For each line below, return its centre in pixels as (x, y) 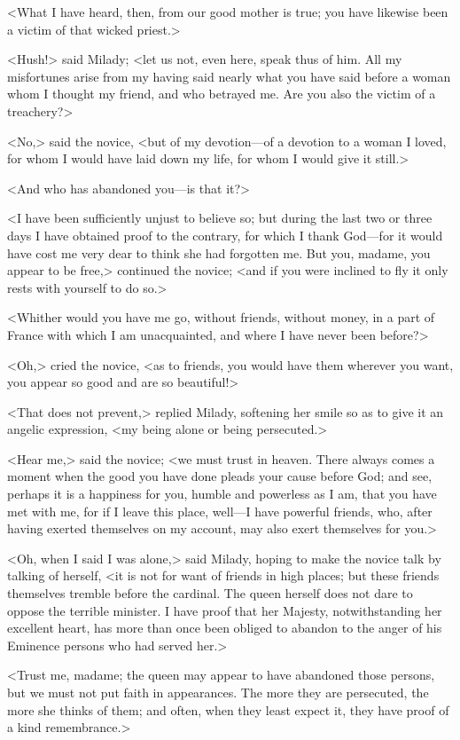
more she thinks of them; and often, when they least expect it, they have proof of (228, 709)
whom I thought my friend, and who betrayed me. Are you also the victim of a (222, 94)
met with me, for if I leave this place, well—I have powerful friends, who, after (220, 511)
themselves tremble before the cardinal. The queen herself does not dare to (210, 593)
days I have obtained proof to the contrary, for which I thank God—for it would (225, 235)
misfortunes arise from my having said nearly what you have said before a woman (229, 76)
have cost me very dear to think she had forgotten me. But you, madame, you (219, 252)
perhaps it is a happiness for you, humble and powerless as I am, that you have (222, 494)
